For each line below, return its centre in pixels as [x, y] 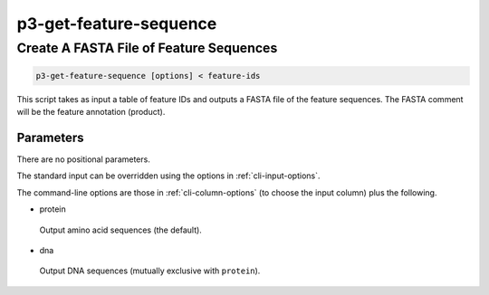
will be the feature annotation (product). [91, 112]
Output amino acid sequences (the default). [121, 230]
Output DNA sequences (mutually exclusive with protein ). [150, 271]
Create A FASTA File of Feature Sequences [147, 48]
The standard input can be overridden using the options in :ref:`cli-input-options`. [168, 176]
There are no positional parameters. [84, 159]
